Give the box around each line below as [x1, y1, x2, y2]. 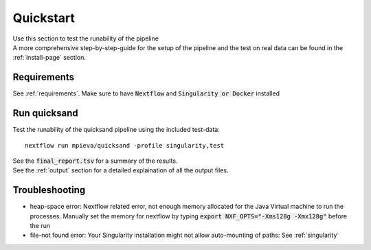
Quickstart [12, 10, 76, 25]
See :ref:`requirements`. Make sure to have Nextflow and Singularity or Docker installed [12, 89, 280, 98]
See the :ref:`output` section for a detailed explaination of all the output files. [12, 166, 229, 174]
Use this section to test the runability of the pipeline [12, 34, 159, 43]
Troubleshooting [12, 184, 86, 196]
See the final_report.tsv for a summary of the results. [12, 157, 178, 165]
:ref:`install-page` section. [12, 54, 86, 62]
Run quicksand [12, 107, 78, 120]
